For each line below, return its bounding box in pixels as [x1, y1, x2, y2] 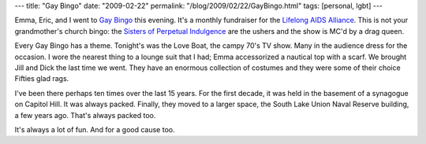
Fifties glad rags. [14, 74, 69, 83]
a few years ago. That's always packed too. [14, 110, 156, 120]
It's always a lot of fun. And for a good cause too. [14, 124, 175, 134]
